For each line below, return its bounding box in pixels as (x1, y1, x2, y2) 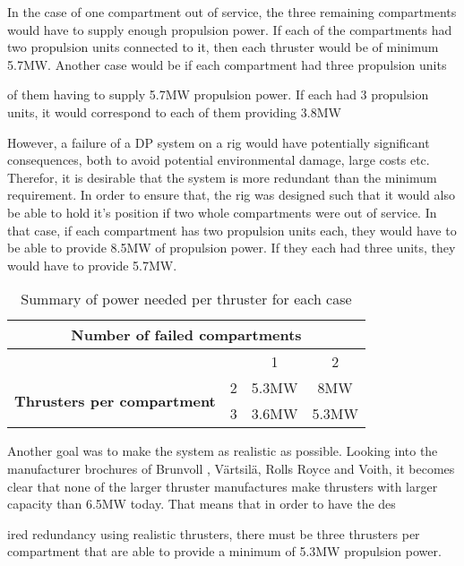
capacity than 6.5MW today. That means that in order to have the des (7, 494, 396, 513)
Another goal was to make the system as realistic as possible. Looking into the (7, 442, 438, 460)
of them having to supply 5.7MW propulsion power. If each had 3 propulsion (7, 85, 429, 104)
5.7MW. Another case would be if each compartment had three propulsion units (7, 55, 447, 73)
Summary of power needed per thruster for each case (21, 288, 352, 310)
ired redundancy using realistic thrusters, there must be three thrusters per (7, 524, 420, 543)
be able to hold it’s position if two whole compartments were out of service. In (7, 202, 437, 221)
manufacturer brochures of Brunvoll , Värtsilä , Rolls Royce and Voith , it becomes (7, 459, 455, 477)
